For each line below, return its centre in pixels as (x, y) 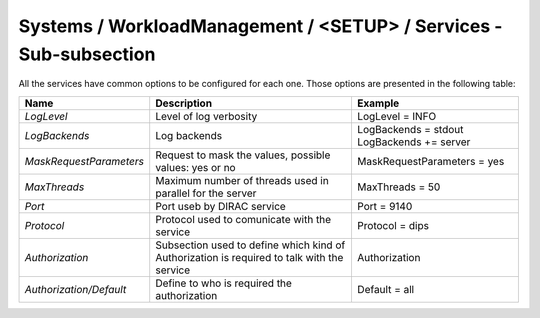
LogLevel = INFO (396, 116)
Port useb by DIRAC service (221, 206)
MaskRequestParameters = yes (430, 161)
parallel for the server (206, 193)
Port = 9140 (384, 206)
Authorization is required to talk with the (249, 257)
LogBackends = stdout (410, 129)
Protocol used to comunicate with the (243, 219)
